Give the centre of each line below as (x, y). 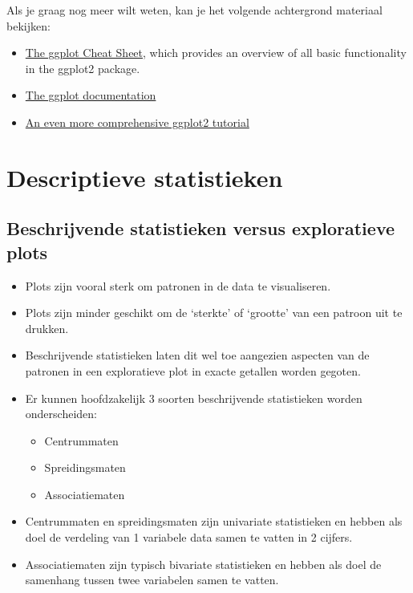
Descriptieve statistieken (145, 177)
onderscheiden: (61, 414)
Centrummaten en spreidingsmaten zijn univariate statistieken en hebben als (214, 521)
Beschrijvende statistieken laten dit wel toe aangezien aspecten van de (197, 355)
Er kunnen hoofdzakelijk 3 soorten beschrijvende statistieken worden (194, 398)
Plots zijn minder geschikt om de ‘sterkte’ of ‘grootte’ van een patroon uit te (214, 313)
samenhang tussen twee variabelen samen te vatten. (152, 580)
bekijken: (28, 25)
